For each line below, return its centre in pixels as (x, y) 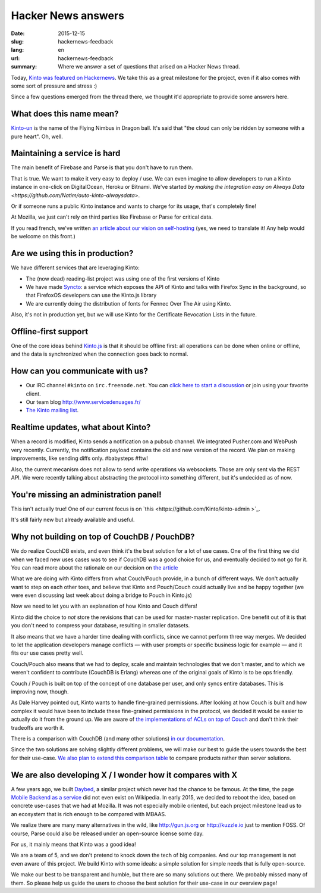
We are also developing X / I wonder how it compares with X (124, 775)
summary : (24, 67)
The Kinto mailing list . (52, 410)
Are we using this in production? (72, 253)
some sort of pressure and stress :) (54, 86)
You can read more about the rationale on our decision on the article (95, 567)
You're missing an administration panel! (86, 494)
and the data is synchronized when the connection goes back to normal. (100, 354)
